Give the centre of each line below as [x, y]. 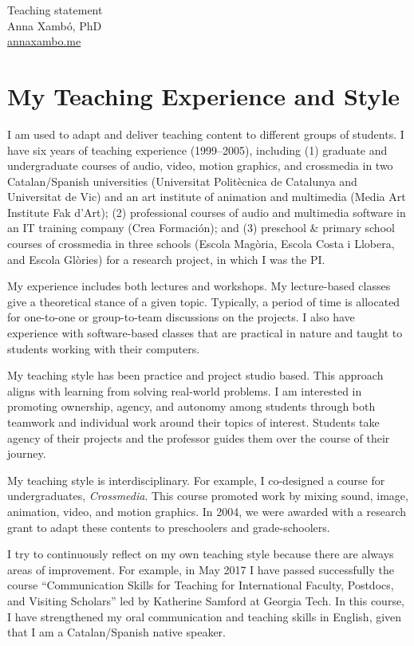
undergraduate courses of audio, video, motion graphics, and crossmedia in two [200, 165]
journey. [27, 453]
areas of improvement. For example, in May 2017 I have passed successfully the [201, 569]
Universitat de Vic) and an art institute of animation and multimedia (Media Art [207, 197]
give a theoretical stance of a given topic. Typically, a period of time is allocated [204, 301]
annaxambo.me [44, 41]
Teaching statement [55, 10]
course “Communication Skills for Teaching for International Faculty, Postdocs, [201, 585]
